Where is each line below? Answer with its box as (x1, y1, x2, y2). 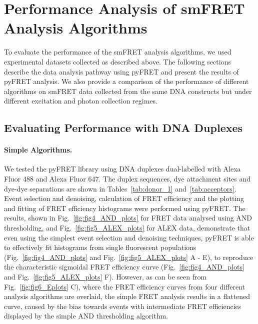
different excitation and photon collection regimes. (4, 95, 157, 106)
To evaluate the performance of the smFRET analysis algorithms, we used (4, 46, 231, 57)
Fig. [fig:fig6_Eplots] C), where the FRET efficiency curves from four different (4, 281, 245, 291)
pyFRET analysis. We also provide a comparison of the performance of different (4, 76, 249, 86)
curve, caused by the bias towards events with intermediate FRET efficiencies (4, 300, 241, 311)
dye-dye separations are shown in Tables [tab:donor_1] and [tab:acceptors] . (4, 183, 236, 193)
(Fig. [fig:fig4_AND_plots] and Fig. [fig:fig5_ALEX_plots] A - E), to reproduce (4, 251, 253, 262)
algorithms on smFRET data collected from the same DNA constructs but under (4, 85, 252, 96)
